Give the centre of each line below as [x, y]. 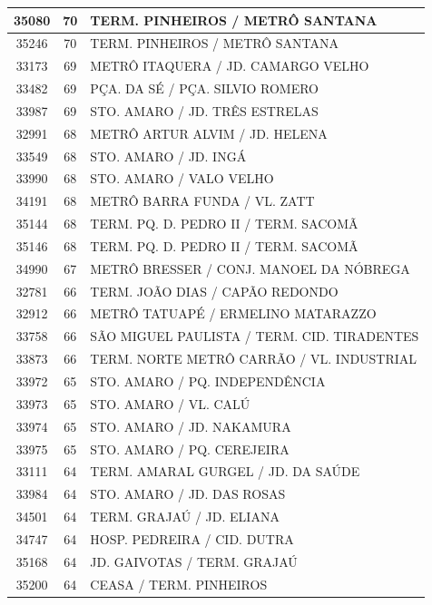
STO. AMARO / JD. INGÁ [168, 156]
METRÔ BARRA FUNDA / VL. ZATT [202, 201]
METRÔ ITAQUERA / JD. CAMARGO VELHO [230, 66]
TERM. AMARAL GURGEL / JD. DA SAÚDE [225, 471]
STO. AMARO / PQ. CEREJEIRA [190, 449]
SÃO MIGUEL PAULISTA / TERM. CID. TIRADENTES [255, 336]
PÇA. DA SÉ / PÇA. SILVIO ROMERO [204, 88]
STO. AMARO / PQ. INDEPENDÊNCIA [208, 381]
